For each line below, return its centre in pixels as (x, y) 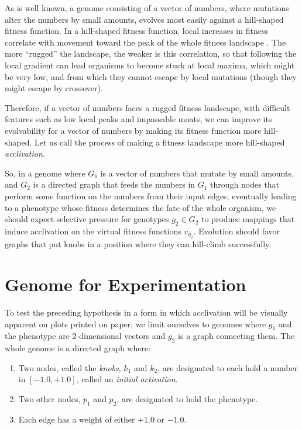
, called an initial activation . (127, 379)
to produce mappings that (248, 219)
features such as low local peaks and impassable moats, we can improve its (138, 119)
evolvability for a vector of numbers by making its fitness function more (133, 130)
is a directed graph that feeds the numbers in (114, 184)
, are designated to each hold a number (228, 367)
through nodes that (245, 184)
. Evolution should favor (237, 231)
